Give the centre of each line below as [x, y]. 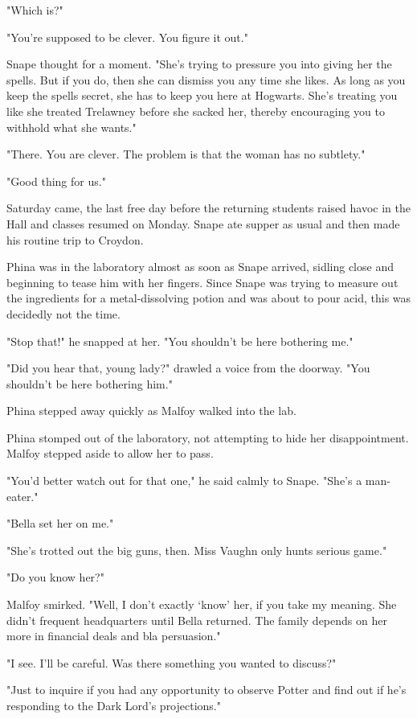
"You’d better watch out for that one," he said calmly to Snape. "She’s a [184, 481]
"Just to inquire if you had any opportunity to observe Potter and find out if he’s [206, 690]
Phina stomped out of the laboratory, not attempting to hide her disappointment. [208, 437]
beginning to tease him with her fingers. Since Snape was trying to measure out [202, 282]
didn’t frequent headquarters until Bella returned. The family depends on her [197, 620]
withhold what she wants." [72, 127]
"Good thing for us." [56, 181]
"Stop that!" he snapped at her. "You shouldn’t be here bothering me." [180, 341]
